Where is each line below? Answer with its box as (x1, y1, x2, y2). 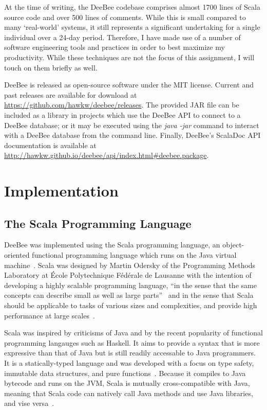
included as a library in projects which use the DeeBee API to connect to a (4, 109, 241, 120)
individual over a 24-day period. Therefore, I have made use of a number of (4, 31, 241, 42)
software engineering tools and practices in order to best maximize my (4, 42, 225, 52)
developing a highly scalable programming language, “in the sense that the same (4, 279, 257, 290)
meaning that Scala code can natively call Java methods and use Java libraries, (4, 387, 253, 398)
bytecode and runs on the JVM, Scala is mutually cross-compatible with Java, (4, 378, 250, 388)
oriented (4, 249, 30, 260)
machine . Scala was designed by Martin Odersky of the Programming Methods (4, 259, 256, 270)
